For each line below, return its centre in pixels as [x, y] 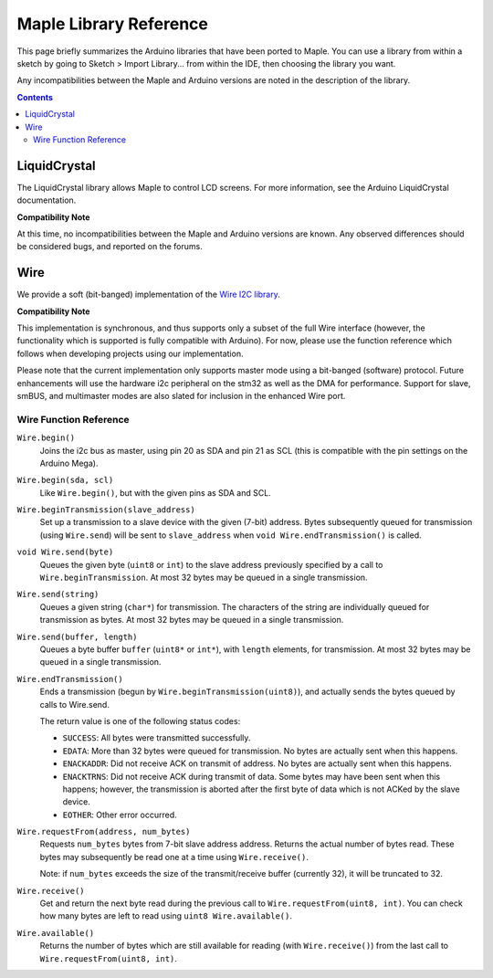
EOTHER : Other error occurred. [120, 815]
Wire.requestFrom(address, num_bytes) [104, 832]
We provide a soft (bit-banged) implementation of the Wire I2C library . [148, 294]
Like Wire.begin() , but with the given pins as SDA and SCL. [155, 492]
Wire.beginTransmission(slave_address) [106, 510]
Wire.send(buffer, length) [77, 636]
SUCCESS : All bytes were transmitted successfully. [157, 738]
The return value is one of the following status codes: [140, 720]
